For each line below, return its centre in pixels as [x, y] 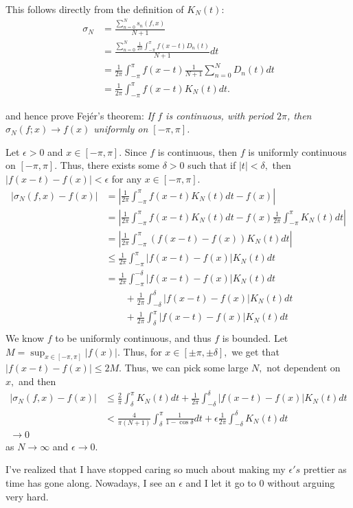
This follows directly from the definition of [95, 9]
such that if [212, 165]
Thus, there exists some [110, 165]
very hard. [27, 496]
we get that [255, 351]
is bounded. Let [255, 338]
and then [37, 381]
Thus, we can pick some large [186, 368]
